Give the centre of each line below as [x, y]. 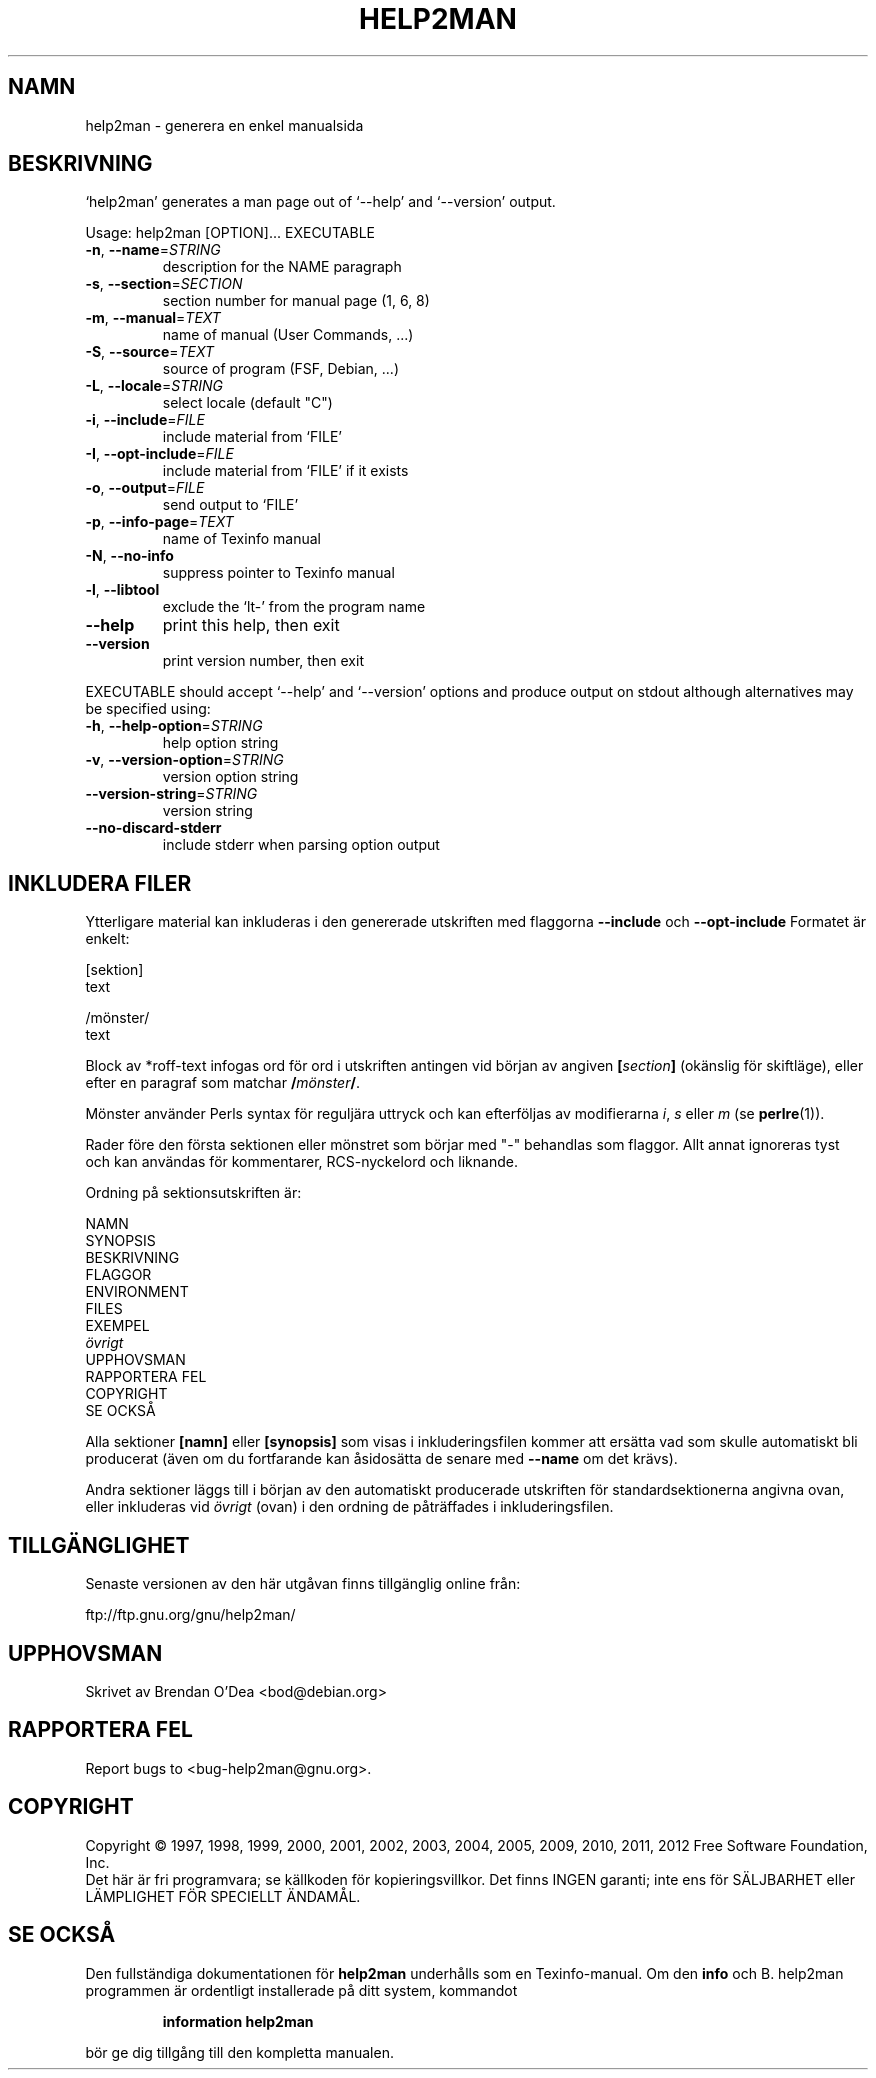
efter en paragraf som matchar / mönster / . [222, 1083]
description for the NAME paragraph [282, 267]
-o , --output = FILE [145, 488]
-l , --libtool [122, 590]
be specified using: [148, 709]
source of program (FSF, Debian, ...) [281, 369]
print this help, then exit [251, 625]
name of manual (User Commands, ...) [288, 335]
